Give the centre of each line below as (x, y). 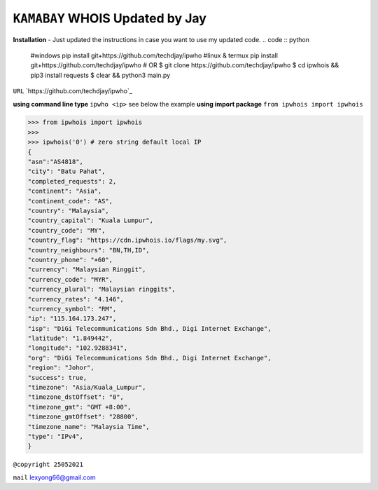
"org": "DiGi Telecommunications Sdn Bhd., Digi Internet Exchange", (149, 358)
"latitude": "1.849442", (70, 339)
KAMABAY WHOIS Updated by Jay (110, 18)
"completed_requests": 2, (72, 181)
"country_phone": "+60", (70, 260)
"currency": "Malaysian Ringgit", (87, 270)
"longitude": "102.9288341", (78, 348)
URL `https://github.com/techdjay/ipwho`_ (73, 91)
